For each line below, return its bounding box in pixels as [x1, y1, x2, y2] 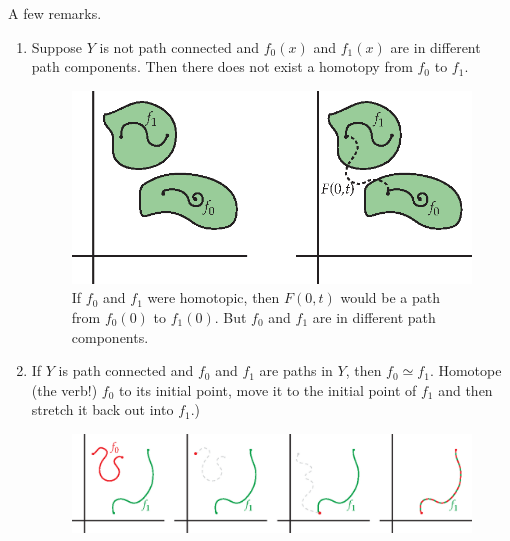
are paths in [259, 360, 333, 381]
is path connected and [58, 360, 194, 381]
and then [438, 379, 493, 400]
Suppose [31, 36, 83, 57]
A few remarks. [8, 3, 102, 23]
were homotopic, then [147, 287, 280, 308]
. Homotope [429, 360, 502, 381]
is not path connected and [99, 36, 260, 57]
